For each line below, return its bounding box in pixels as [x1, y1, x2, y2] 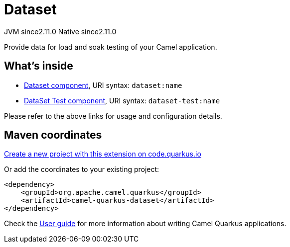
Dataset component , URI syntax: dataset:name [24, 81, 182, 89]
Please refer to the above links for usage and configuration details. [4, 111, 222, 120]
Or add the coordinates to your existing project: [4, 165, 159, 174]
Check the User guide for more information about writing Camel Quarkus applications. [4, 219, 287, 228]
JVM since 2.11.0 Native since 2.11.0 [4, 27, 117, 36]
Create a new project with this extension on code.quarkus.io [4, 150, 201, 159]
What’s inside [4, 60, 73, 73]
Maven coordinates [4, 129, 102, 142]
